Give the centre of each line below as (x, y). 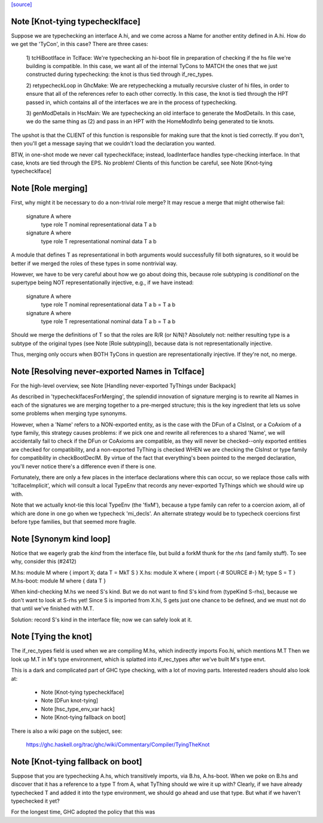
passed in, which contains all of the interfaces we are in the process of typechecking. (132, 102)
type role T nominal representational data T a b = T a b (108, 304)
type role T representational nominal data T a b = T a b (108, 321)
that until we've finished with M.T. (53, 609)
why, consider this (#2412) (44, 562)
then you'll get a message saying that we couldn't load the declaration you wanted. (113, 144)
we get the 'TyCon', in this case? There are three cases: (80, 44)
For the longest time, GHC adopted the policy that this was (83, 812)
